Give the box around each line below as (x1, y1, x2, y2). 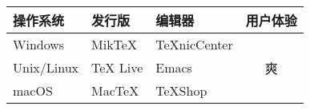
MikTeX (91, 35, 137, 53)
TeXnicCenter (155, 35, 233, 53)
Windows (13, 35, 65, 53)
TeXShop (155, 81, 207, 100)
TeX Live (91, 58, 143, 77)
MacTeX (91, 81, 139, 100)
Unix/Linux (13, 58, 79, 77)
